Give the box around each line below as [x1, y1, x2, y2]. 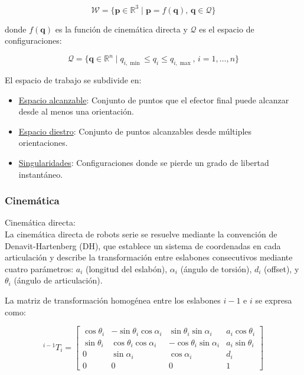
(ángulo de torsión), [180, 262, 252, 275]
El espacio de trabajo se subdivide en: [5, 73, 142, 86]
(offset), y [264, 262, 299, 275]
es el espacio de [199, 22, 254, 35]
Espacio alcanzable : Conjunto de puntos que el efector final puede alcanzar [18, 93, 289, 106]
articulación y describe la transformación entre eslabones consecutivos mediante [5, 251, 293, 263]
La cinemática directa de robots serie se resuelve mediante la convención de [5, 227, 277, 240]
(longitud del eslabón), [85, 262, 168, 275]
